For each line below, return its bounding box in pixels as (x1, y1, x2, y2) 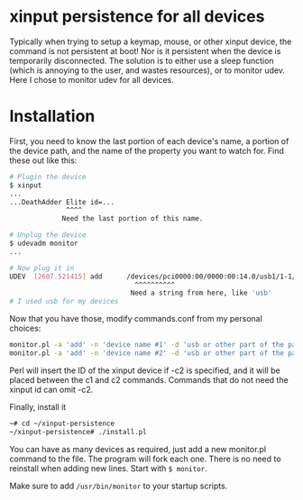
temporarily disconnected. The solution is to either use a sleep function (9, 55, 274, 66)
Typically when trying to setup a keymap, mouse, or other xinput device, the (9, 36, 292, 47)
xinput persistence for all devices (9, 6, 265, 27)
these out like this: (9, 155, 78, 166)
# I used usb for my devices (9, 297, 119, 306)
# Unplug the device (9, 231, 87, 240)
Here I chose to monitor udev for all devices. (9, 74, 174, 85)
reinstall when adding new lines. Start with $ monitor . (9, 462, 207, 474)
